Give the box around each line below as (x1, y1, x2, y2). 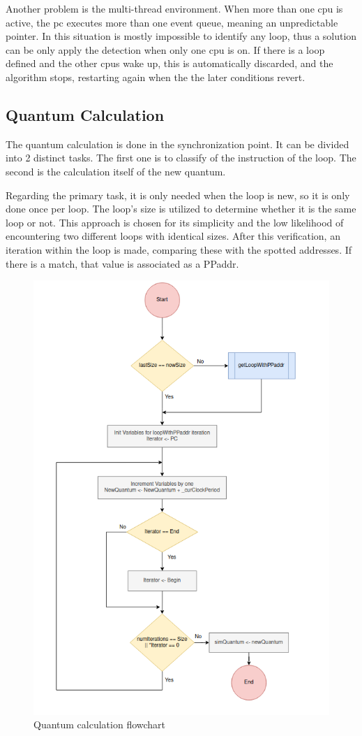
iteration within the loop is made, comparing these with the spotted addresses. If (6, 242, 352, 257)
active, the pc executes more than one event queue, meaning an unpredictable (6, 15, 338, 29)
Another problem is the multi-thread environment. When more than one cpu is (6, 1, 343, 15)
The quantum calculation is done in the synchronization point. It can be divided (6, 136, 349, 151)
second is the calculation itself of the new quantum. (6, 164, 226, 178)
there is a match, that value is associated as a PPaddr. (6, 256, 239, 270)
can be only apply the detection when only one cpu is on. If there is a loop (6, 42, 325, 57)
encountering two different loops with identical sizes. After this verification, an (6, 229, 340, 243)
